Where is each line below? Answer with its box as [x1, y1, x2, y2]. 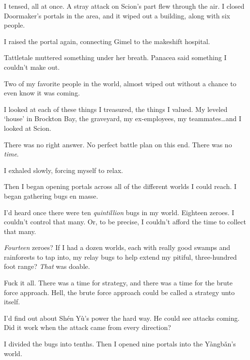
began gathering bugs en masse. [4, 190, 98, 201]
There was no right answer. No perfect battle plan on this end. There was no [4, 139, 232, 149]
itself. [4, 297, 20, 307]
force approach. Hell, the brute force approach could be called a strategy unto [4, 287, 235, 297]
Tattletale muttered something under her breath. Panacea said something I [4, 52, 227, 63]
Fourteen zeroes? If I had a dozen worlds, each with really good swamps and [4, 242, 231, 252]
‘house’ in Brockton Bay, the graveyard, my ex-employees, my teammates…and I [4, 113, 241, 124]
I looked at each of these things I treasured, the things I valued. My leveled [4, 104, 228, 114]
